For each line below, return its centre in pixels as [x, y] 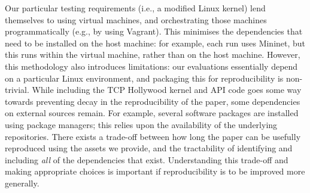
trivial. [17, 90]
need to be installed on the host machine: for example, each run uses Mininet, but [155, 43]
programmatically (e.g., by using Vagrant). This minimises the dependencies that [154, 31]
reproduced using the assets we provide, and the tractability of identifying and [149, 148]
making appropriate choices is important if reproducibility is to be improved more [155, 171]
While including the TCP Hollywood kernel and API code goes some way [167, 90]
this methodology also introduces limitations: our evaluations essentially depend [151, 66]
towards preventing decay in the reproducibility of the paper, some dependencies [153, 101]
